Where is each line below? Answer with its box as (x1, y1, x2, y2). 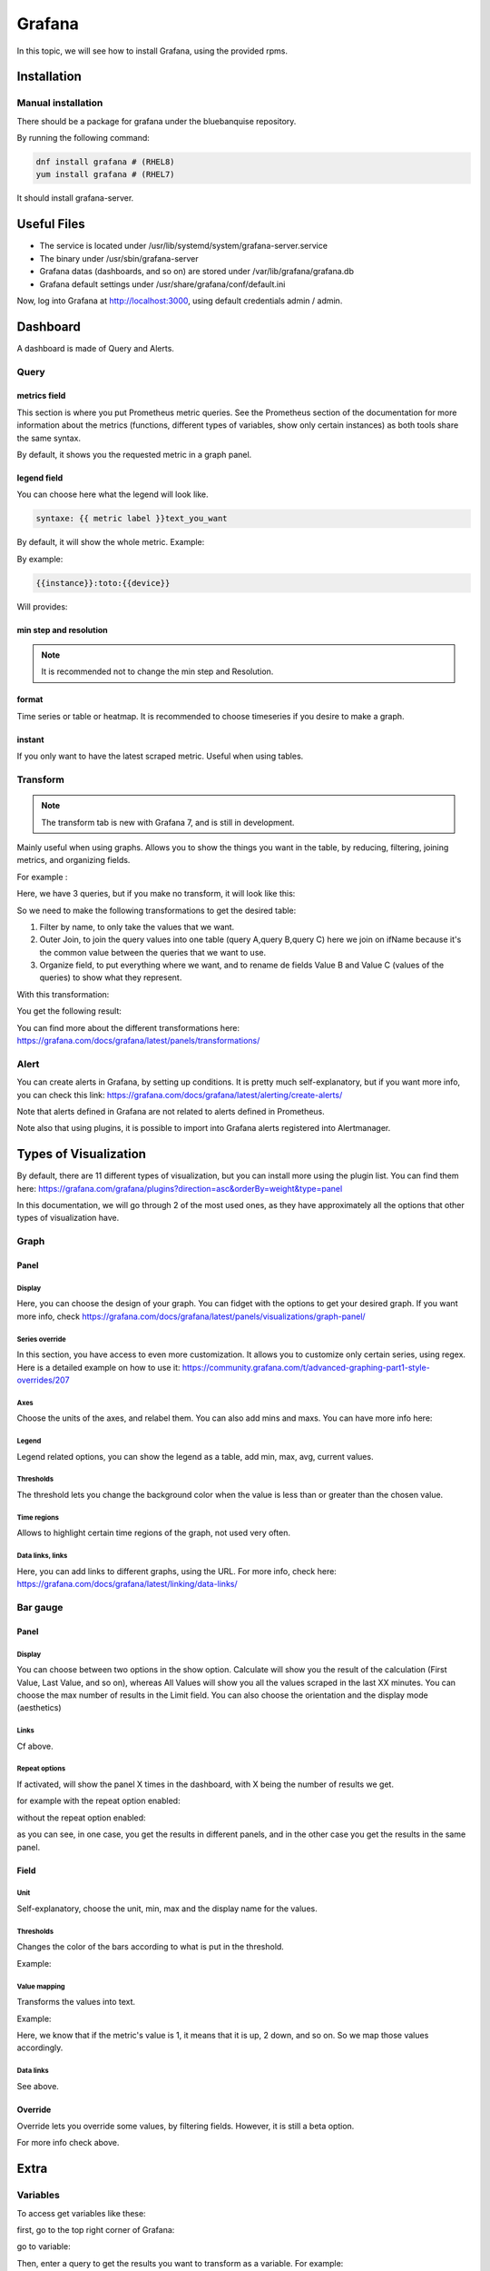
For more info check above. (16, 2137, 120, 2148)
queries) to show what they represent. (39, 972, 182, 983)
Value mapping (16, 1981, 65, 1991)
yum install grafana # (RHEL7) (35, 169, 176, 180)
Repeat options (16, 1764, 66, 1773)
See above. (16, 2080, 59, 2091)
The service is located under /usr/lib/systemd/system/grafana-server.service (39, 241, 328, 252)
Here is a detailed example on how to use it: (16, 1362, 181, 1373)
